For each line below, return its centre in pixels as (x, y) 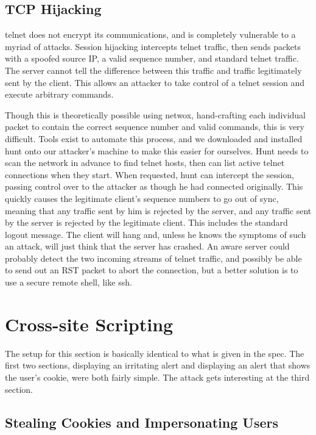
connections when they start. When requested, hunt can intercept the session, (150, 174)
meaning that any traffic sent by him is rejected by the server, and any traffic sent (158, 210)
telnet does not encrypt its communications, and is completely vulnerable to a (150, 34)
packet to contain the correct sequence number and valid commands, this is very (155, 127)
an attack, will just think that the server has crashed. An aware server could (147, 246)
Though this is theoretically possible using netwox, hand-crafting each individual (156, 114)
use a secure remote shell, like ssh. (68, 282)
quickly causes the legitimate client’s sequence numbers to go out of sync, (142, 198)
